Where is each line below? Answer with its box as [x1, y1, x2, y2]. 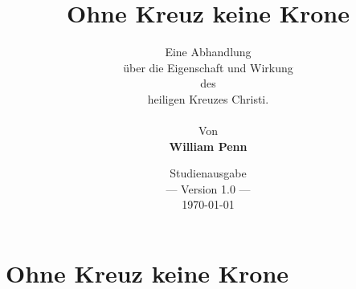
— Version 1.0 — [166, 180, 251, 197]
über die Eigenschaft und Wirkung [123, 59, 293, 75]
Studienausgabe [170, 165, 247, 181]
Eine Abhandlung [165, 43, 252, 60]
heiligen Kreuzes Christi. [147, 90, 269, 107]
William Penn [169, 137, 248, 154]
